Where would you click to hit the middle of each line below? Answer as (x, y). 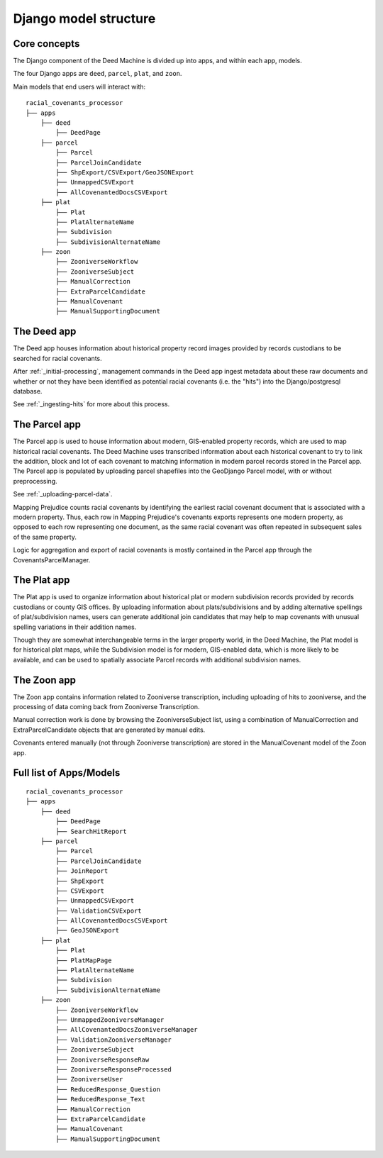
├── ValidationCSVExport (99, 911)
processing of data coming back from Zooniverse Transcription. (106, 707)
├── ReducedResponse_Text (100, 1099)
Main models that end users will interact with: (79, 87)
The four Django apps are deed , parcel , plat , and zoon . (98, 74)
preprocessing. (35, 481)
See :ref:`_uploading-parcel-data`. (63, 494)
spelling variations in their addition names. (75, 627)
